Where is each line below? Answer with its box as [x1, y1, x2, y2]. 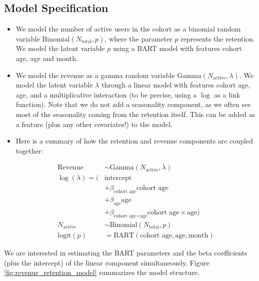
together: [15, 145, 43, 155]
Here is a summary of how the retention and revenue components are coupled [15, 135, 253, 146]
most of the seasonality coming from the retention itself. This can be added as [15, 108, 255, 119]
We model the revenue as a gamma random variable [15, 69, 175, 80]
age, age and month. [15, 52, 78, 63]
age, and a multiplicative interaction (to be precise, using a [15, 89, 197, 99]
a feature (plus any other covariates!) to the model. [15, 118, 172, 129]
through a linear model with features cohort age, [101, 79, 250, 90]
